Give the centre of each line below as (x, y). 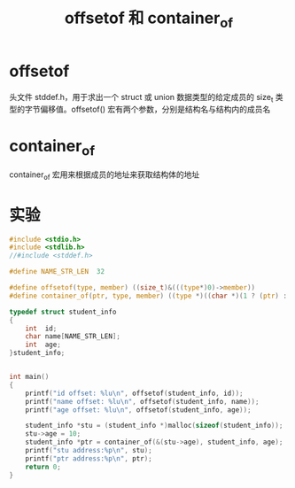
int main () (29, 377)
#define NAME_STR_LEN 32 (57, 272)
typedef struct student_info (63, 312)
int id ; (41, 329)
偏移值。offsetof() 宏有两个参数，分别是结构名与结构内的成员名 (155, 109)
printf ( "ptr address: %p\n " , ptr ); (89, 458)
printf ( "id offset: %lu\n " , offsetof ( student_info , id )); (134, 393)
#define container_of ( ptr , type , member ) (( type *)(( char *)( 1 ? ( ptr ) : (148, 296)
